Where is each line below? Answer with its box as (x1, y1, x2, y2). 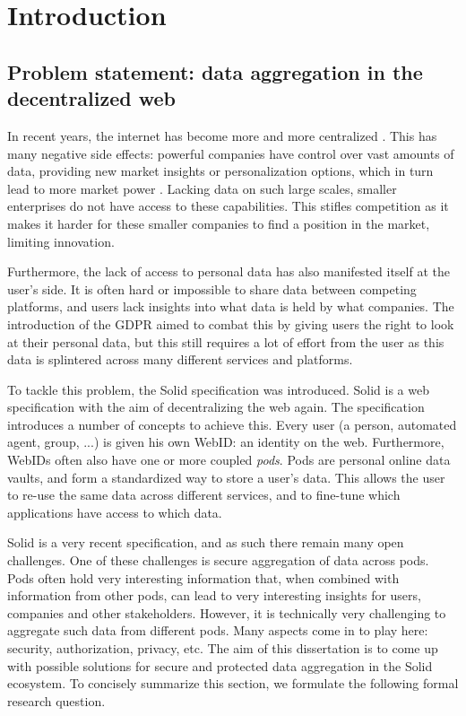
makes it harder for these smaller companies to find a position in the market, (7, 214, 430, 232)
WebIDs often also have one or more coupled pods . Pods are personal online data (7, 450, 451, 469)
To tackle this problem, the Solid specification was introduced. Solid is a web (7, 380, 429, 398)
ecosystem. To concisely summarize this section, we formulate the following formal (7, 674, 459, 693)
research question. (7, 691, 106, 710)
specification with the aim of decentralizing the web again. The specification (7, 397, 425, 416)
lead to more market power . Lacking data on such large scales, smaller (7, 179, 397, 197)
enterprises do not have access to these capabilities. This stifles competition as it (7, 196, 449, 215)
